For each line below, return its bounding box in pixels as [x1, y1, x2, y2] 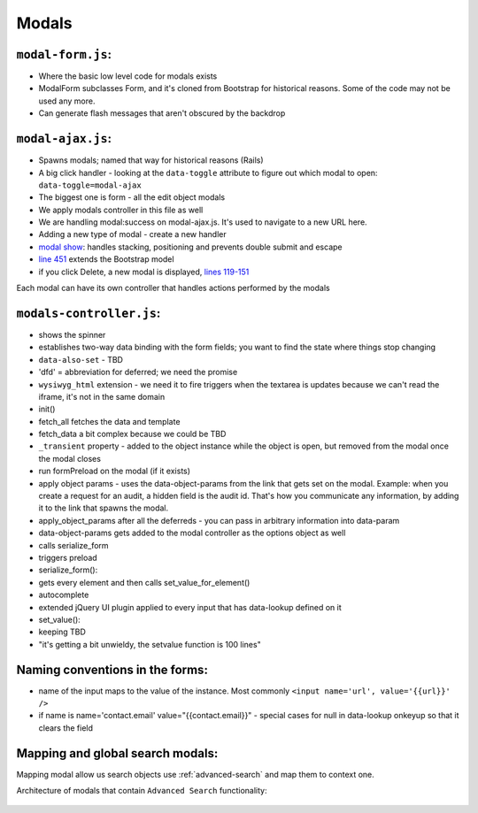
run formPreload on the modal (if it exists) [38, 465, 190, 477]
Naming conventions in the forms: [16, 662, 208, 677]
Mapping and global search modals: [16, 746, 219, 761]
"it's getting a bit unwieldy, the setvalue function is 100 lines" [38, 639, 261, 649]
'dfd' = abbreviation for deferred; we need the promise [38, 367, 238, 378]
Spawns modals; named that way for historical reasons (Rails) [38, 155, 265, 165]
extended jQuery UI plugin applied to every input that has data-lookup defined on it [38, 602, 343, 612]
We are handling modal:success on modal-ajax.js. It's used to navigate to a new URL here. [38, 217, 367, 227]
